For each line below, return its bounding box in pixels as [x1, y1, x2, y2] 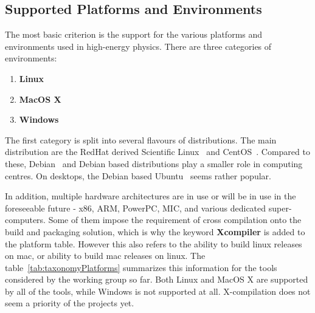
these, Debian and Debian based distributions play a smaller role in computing [5, 157, 303, 170]
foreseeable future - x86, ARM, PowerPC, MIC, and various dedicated [5, 201, 266, 214]
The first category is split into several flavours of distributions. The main [5, 133, 277, 146]
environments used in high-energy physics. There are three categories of [5, 40, 272, 52]
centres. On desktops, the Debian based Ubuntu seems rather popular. [5, 169, 271, 182]
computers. [5, 213, 46, 226]
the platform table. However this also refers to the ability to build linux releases [5, 237, 302, 250]
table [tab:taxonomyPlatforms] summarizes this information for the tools [5, 261, 277, 273]
